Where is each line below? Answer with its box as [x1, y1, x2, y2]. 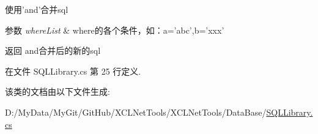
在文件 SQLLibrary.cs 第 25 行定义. [5, 64, 141, 77]
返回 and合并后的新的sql [5, 44, 101, 57]
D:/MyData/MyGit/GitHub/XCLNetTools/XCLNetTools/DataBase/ [5, 105, 267, 118]
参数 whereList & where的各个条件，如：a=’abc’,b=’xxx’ [5, 23, 224, 36]
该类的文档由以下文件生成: [5, 85, 110, 98]
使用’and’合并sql [5, 3, 68, 15]
